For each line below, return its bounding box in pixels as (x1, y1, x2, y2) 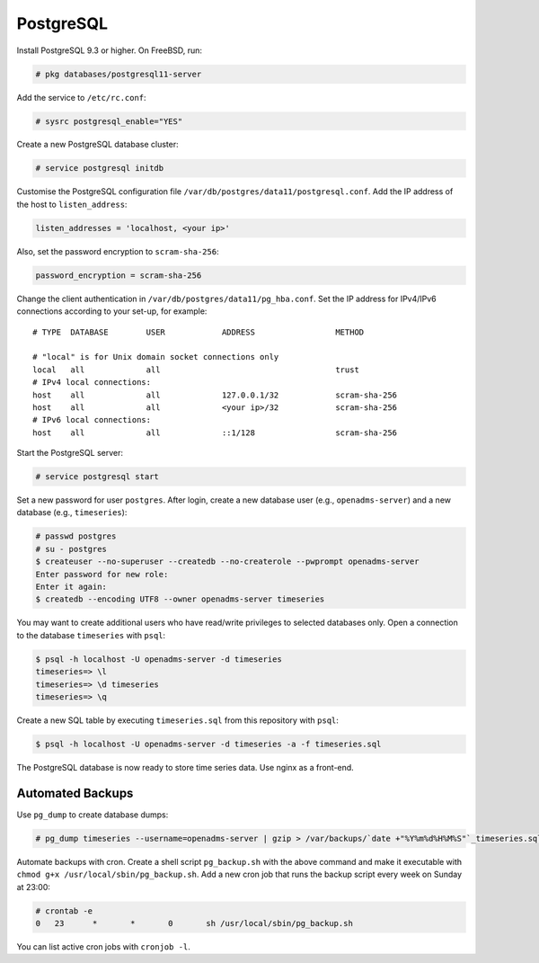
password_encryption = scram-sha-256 (35, 270, 202, 281)
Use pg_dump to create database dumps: (16, 809, 169, 820)
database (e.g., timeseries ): (16, 507, 128, 518)
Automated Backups (16, 785, 134, 800)
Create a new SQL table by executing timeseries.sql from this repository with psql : (16, 715, 339, 726)
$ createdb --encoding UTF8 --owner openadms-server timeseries (35, 594, 325, 604)
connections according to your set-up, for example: (16, 306, 208, 317)
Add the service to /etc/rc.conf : (16, 92, 147, 103)
